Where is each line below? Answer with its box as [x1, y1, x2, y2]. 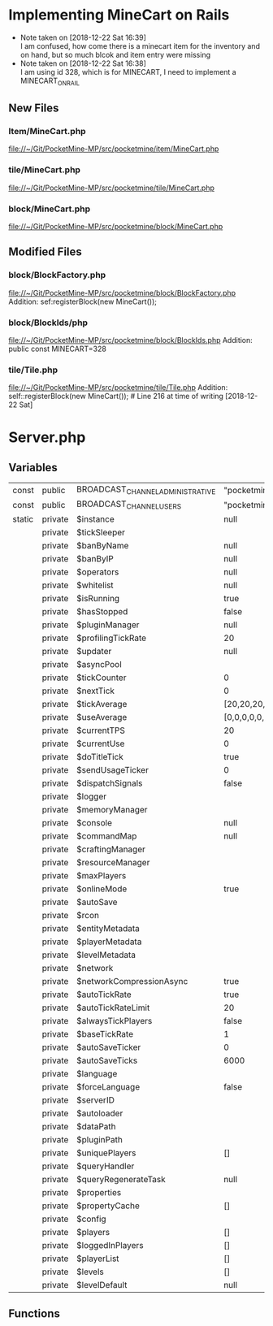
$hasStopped [76, 605, 128, 617]
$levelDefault [76, 1279, 128, 1290]
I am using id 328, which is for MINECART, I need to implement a [19, 67, 237, 76]
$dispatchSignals [76, 778, 143, 789]
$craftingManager [76, 843, 146, 855]
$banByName [76, 539, 129, 551]
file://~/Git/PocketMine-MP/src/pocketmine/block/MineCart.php [8, 222, 223, 232]
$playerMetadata [76, 936, 142, 947]
